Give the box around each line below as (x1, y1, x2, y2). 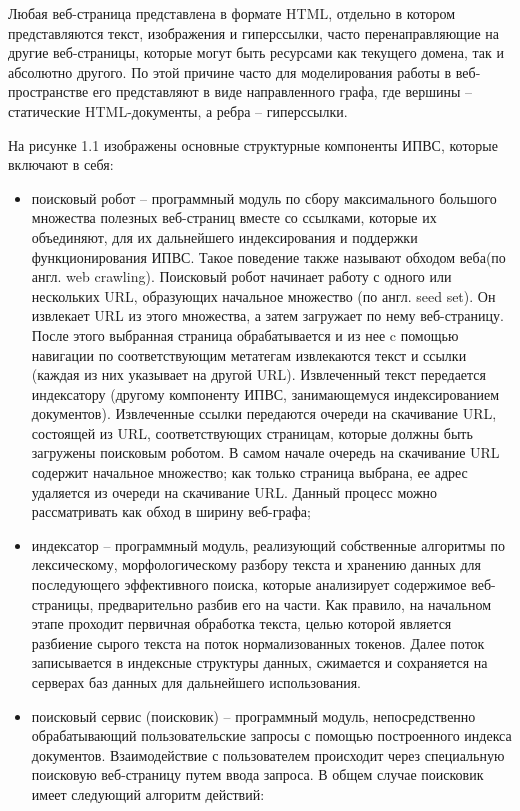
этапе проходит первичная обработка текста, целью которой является (31, 613, 452, 634)
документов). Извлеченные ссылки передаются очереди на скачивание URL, (31, 403, 497, 424)
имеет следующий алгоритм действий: (31, 783, 265, 804)
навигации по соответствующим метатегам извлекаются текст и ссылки (31, 344, 467, 365)
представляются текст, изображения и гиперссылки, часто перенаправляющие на (8, 22, 499, 43)
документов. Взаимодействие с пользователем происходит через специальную (31, 744, 505, 765)
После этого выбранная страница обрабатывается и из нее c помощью (31, 324, 459, 345)
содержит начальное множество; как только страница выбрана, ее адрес (31, 462, 468, 483)
